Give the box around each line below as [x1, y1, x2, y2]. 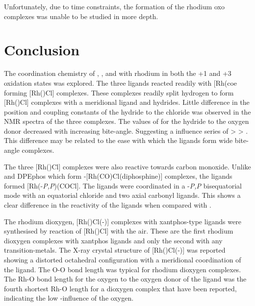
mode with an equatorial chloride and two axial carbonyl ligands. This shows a [4, 190, 241, 200]
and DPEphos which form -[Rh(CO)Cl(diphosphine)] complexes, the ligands [4, 171, 232, 181]
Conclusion [4, 40, 80, 60]
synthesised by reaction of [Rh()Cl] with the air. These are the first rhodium [4, 226, 233, 236]
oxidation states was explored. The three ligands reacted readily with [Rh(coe [4, 77, 237, 88]
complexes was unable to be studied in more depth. [4, 11, 158, 21]
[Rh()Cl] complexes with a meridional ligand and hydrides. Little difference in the [4, 97, 250, 107]
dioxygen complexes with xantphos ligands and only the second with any [4, 235, 223, 245]
